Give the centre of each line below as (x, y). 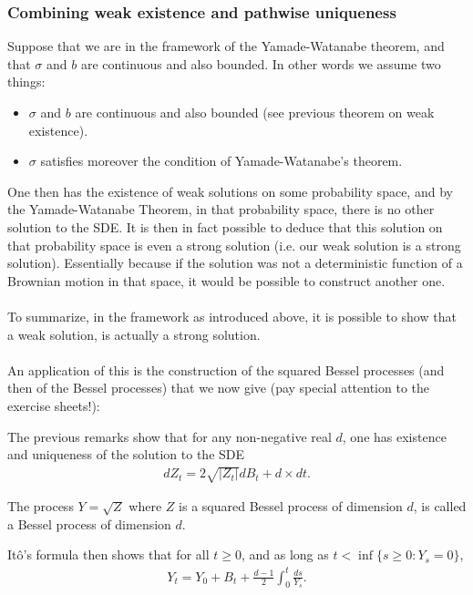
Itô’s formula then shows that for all (108, 554)
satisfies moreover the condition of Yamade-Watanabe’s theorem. (221, 161)
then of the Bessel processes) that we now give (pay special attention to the (219, 388)
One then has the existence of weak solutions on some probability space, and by (230, 191)
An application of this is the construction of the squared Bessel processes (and (226, 369)
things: (26, 82)
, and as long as (285, 554)
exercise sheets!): (54, 405)
